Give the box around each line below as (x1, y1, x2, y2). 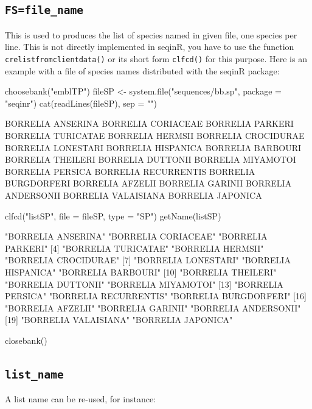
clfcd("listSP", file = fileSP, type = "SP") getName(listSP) (5, 209, 221, 222)
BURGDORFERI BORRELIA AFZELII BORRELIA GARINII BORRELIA (5, 177, 292, 190)
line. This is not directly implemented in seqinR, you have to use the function (5, 40, 294, 53)
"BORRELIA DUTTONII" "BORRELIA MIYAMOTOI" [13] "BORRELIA (5, 277, 283, 290)
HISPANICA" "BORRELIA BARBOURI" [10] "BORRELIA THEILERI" (5, 265, 277, 278)
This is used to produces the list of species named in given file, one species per (5, 28, 297, 41)
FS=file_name (5, 4, 83, 17)
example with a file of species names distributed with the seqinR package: (5, 64, 280, 77)
